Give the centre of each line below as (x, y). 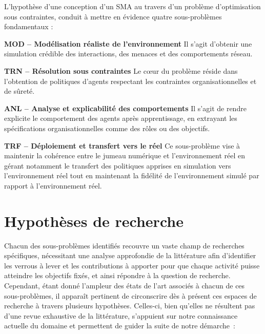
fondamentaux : (29, 26)
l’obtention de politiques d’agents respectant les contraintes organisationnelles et (130, 81)
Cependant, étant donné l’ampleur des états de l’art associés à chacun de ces (125, 285)
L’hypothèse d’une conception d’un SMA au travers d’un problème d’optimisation (132, 6)
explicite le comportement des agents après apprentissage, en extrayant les (121, 118)
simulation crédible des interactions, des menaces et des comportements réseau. (128, 54)
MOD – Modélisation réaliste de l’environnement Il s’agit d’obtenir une (128, 43)
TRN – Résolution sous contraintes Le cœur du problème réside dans (121, 70)
